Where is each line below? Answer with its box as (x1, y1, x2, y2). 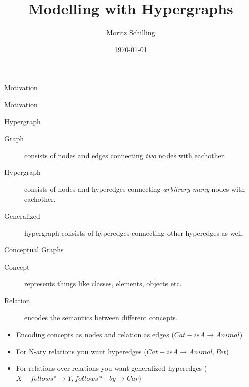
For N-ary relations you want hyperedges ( (16, 346, 147, 356)
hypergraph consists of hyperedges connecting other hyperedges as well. (24, 227, 244, 238)
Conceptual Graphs (4, 244, 64, 255)
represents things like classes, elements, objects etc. (24, 278, 182, 289)
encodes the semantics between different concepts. (24, 312, 178, 322)
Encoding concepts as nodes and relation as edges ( (16, 329, 174, 340)
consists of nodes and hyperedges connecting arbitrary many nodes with (24, 183, 245, 194)
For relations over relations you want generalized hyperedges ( (16, 363, 207, 373)
